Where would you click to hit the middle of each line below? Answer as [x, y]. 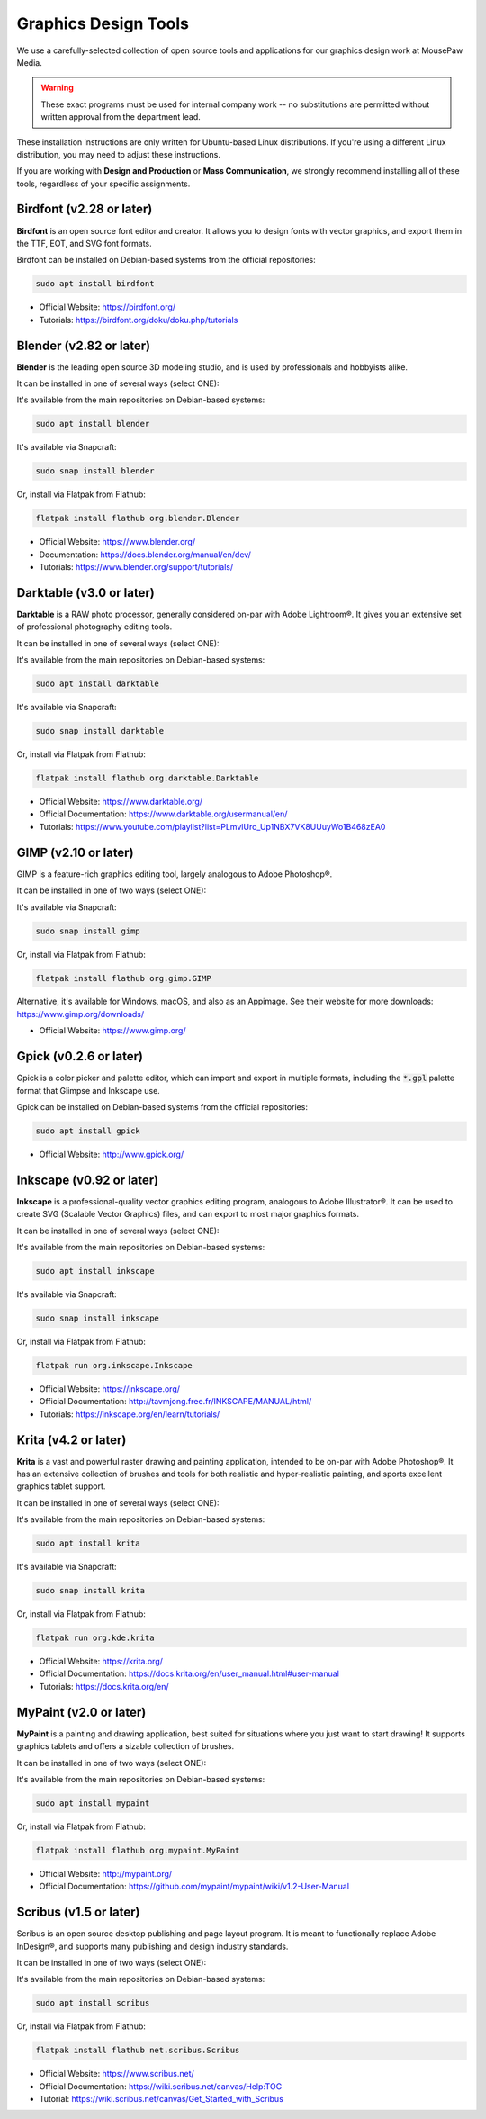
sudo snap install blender [95, 471]
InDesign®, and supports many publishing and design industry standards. [153, 1946]
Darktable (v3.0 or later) [85, 593]
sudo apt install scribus [93, 2003]
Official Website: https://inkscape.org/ [109, 1389]
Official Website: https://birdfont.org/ [107, 307]
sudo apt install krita [88, 1543]
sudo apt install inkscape [95, 1271]
